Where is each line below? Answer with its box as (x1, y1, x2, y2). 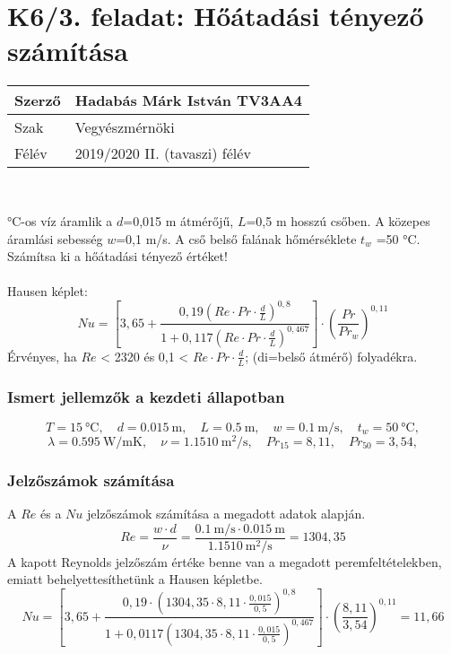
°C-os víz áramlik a (7, 211, 113, 230)
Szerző (14, 90, 61, 111)
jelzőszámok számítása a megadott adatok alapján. (86, 504, 366, 523)
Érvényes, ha (7, 346, 77, 365)
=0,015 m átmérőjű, (123, 211, 234, 230)
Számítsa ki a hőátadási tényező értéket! (7, 247, 228, 266)
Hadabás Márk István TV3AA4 (74, 90, 302, 111)
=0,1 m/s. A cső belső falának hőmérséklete (116, 229, 357, 248)
